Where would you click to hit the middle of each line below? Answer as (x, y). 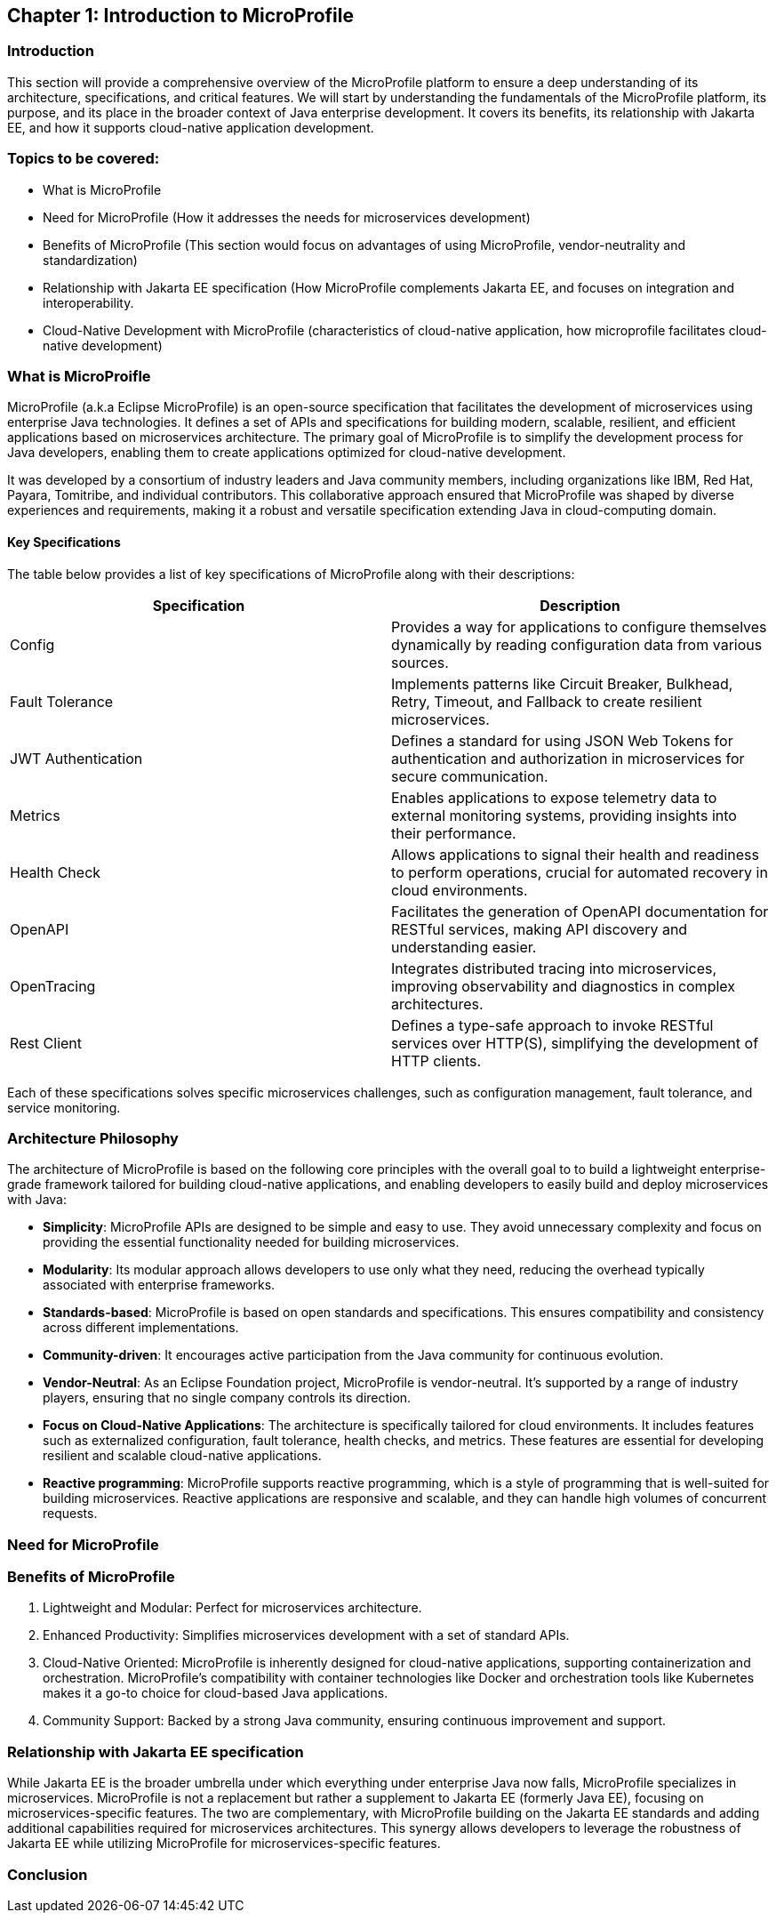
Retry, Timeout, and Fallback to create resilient (547, 701)
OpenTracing (53, 986)
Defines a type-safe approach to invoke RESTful (552, 1025)
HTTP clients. (436, 1060)
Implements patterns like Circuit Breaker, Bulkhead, (562, 683)
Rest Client (46, 1043)
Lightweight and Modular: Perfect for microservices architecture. (232, 1608)
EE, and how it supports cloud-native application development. (191, 127)
